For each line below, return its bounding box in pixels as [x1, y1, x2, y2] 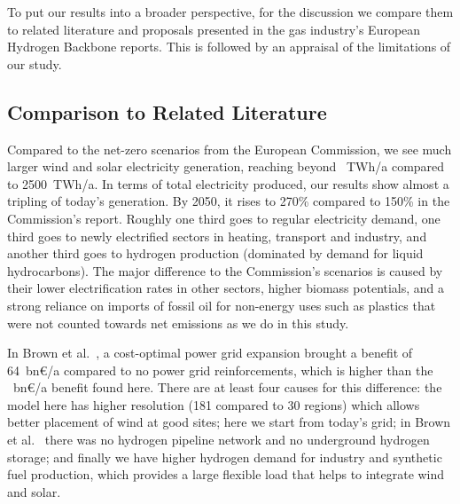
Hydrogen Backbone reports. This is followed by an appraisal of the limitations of [7, 37, 451, 56]
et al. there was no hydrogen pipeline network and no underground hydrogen [7, 430, 430, 449]
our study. [7, 54, 62, 73]
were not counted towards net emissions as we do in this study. [7, 313, 349, 332]
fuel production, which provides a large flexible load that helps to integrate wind [7, 465, 445, 484]
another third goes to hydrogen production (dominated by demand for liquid [7, 244, 424, 263]
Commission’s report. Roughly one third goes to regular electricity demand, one [7, 209, 441, 227]
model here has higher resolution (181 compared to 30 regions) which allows [7, 395, 420, 413]
